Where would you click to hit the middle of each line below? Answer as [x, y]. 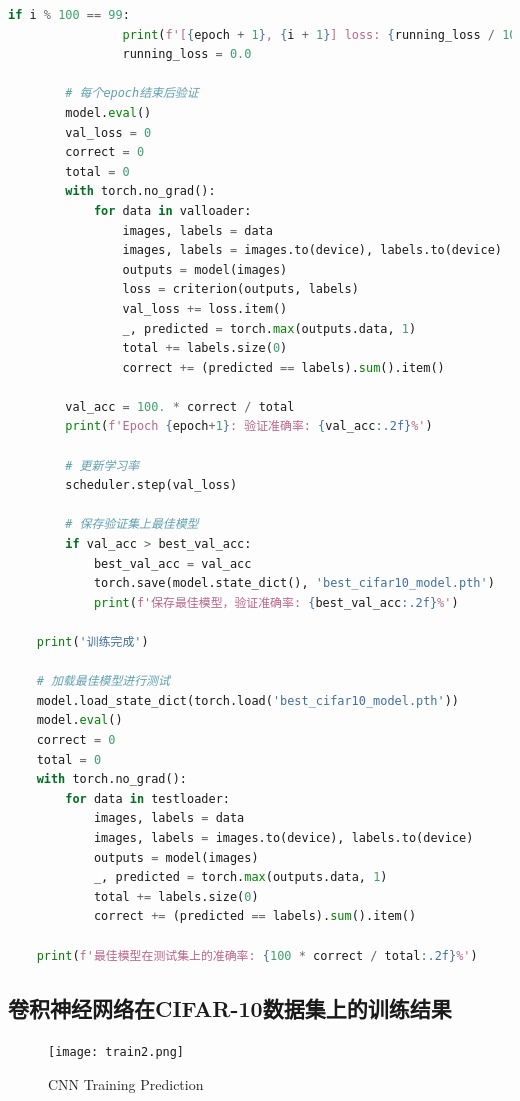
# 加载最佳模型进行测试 [103, 681]
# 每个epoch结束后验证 [132, 93]
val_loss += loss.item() [205, 308]
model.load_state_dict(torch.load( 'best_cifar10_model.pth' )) [248, 700]
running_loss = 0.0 [187, 54]
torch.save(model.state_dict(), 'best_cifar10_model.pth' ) [294, 583]
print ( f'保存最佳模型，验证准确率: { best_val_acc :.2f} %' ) [276, 602]
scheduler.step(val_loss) [151, 485]
